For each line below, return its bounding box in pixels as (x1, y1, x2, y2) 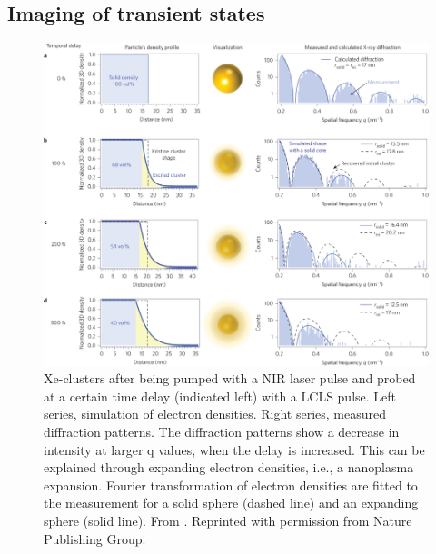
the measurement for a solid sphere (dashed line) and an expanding (44, 493, 419, 512)
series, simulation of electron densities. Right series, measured (44, 404, 386, 423)
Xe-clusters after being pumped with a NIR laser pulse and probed (44, 369, 416, 388)
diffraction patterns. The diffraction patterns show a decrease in (44, 422, 400, 440)
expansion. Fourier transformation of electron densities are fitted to (44, 475, 418, 494)
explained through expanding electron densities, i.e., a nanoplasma (44, 458, 414, 477)
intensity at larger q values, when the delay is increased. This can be (44, 440, 425, 459)
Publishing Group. (44, 529, 146, 548)
